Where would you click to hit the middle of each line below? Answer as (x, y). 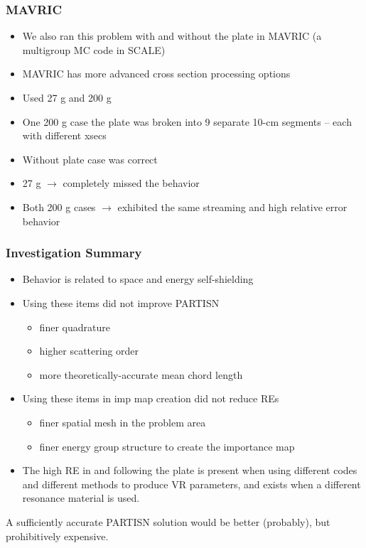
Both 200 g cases (59, 206)
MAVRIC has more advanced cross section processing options (156, 74)
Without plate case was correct (90, 159)
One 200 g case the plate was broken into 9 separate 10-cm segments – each (187, 121)
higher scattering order (89, 351)
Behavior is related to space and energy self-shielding (138, 279)
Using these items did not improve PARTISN (121, 302)
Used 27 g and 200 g (67, 97)
